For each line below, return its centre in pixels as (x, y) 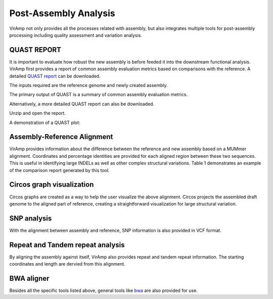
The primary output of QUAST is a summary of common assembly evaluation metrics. (99, 95)
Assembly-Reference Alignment (61, 137)
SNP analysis (31, 218)
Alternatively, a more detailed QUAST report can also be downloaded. (82, 104)
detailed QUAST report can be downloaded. (55, 76)
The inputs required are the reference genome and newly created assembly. (88, 86)
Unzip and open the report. (37, 113)
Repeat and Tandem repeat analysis (67, 245)
